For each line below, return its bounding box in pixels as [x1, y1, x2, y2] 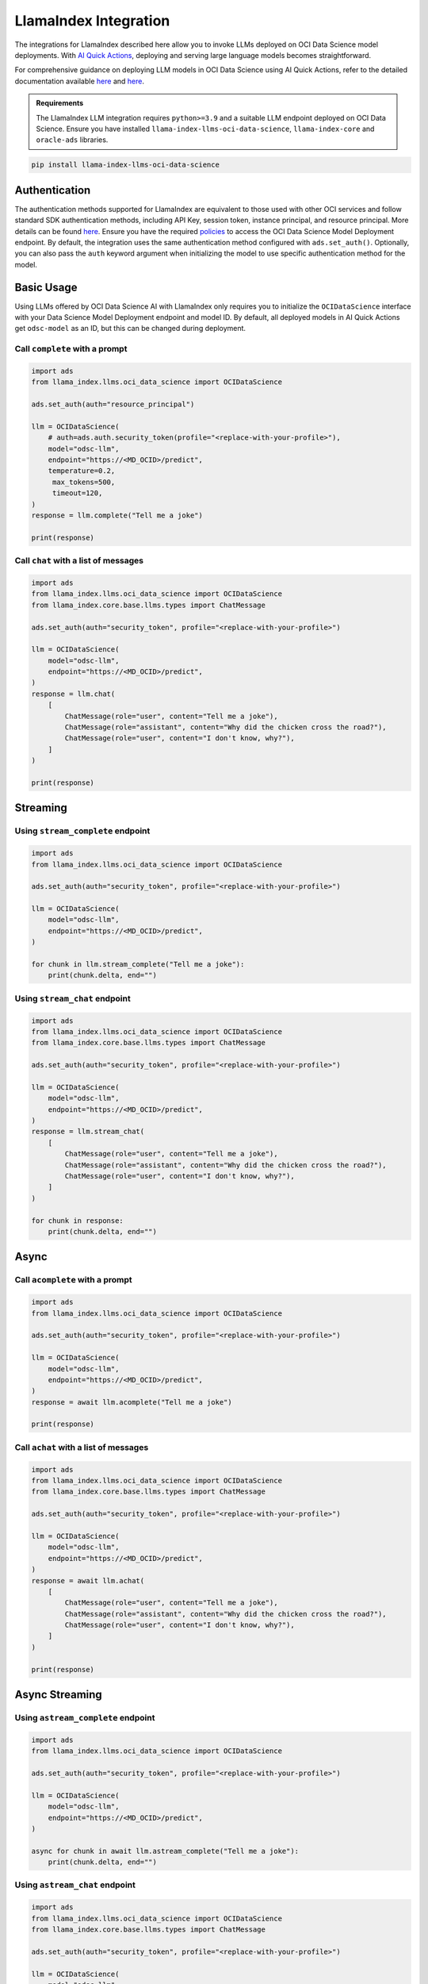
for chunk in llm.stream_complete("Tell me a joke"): [31, 960, 245, 969]
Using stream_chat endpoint [14, 993, 131, 1004]
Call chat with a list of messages [14, 556, 144, 567]
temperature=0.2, [48, 467, 116, 475]
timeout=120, [52, 489, 103, 498]
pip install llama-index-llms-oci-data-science [31, 160, 220, 170]
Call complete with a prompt [14, 344, 128, 355]
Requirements [36, 98, 84, 108]
